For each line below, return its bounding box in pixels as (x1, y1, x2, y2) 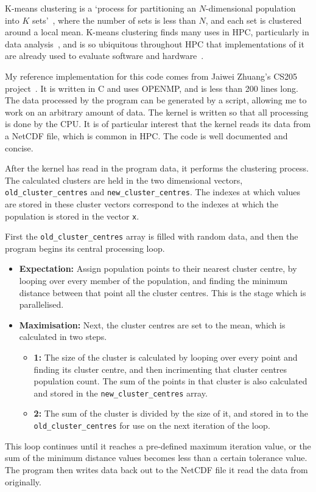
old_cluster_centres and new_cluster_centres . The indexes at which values (5, 185, 300, 198)
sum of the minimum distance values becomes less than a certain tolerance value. (5, 451, 307, 464)
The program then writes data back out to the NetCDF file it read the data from (5, 463, 308, 476)
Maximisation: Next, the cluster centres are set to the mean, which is (19, 318, 286, 331)
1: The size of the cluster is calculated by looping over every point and (33, 351, 298, 364)
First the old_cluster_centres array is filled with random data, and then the (5, 230, 298, 243)
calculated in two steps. (19, 330, 107, 343)
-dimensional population (205, 2, 296, 14)
